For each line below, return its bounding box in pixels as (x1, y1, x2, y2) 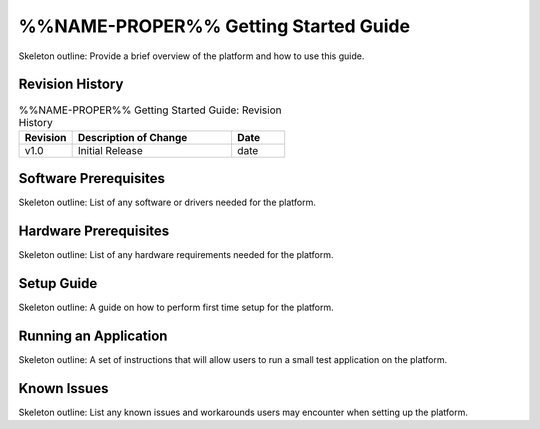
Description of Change (77, 130, 188, 144)
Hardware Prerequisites (18, 223, 170, 240)
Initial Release (77, 143, 144, 157)
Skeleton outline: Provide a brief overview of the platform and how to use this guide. (18, 50, 365, 62)
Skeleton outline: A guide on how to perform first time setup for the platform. (18, 301, 334, 314)
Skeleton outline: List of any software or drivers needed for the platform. (18, 196, 317, 209)
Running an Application (18, 327, 168, 344)
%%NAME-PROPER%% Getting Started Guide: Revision (18, 103, 282, 117)
